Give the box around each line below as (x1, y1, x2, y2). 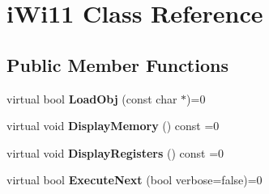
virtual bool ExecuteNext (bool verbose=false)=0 (6, 171, 263, 188)
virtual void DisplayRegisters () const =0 (6, 144, 224, 161)
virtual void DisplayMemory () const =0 (6, 117, 220, 134)
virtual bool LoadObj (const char (6, 90, 177, 107)
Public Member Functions (6, 52, 228, 77)
